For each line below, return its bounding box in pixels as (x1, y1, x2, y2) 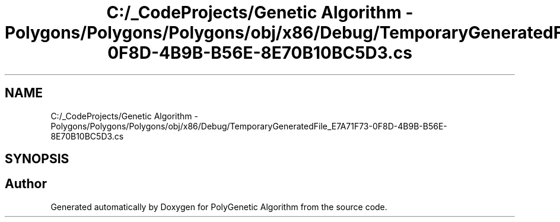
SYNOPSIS (5, 151, 69, 167)
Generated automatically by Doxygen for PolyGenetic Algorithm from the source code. (50, 201, 387, 212)
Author (5, 176, 47, 192)
